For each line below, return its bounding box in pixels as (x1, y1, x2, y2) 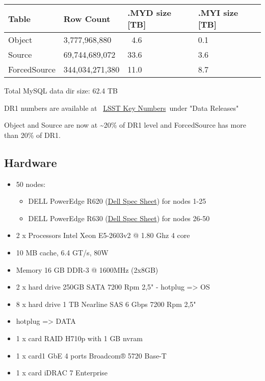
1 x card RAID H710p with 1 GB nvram (16, 332, 143, 343)
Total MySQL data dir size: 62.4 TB (4, 85, 118, 96)
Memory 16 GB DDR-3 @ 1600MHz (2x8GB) (16, 264, 158, 275)
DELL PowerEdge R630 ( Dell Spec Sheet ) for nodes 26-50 (28, 212, 210, 223)
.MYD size (127, 7, 171, 18)
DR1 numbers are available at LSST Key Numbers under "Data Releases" (4, 102, 239, 113)
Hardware (4, 154, 57, 170)
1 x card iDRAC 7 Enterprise (16, 367, 108, 378)
